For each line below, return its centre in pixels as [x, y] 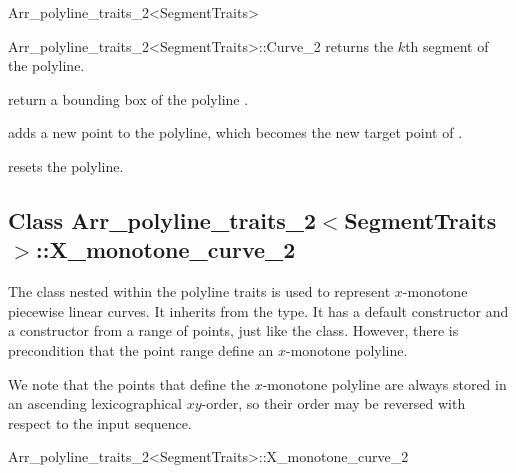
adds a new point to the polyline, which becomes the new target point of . [235, 132]
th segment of [447, 45]
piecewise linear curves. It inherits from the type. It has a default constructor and [258, 310]
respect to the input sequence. [100, 422]
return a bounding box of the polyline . [128, 98]
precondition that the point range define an [141, 349]
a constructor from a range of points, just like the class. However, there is [233, 330]
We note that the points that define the [129, 383]
